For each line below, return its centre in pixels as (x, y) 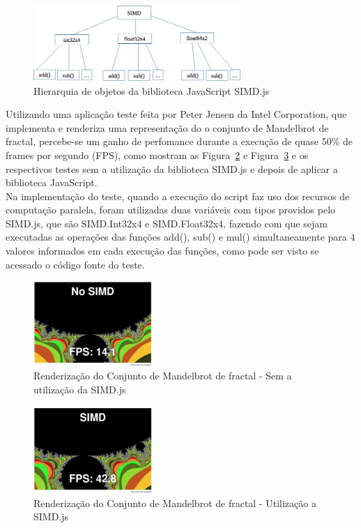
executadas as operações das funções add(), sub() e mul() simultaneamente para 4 (180, 237)
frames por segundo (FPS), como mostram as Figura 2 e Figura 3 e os (157, 154)
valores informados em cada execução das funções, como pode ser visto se (162, 251)
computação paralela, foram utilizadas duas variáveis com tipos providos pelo (171, 210)
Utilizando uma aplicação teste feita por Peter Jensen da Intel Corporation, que (176, 114)
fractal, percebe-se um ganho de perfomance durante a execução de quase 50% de (179, 141)
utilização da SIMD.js (80, 390)
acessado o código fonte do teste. (75, 264)
